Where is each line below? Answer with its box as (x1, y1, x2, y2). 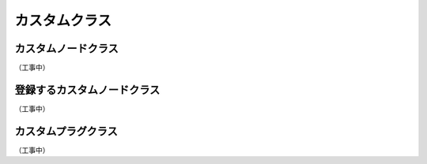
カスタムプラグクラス (14, 125, 118, 138)
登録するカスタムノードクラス (14, 83, 161, 96)
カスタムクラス (14, 12, 112, 29)
